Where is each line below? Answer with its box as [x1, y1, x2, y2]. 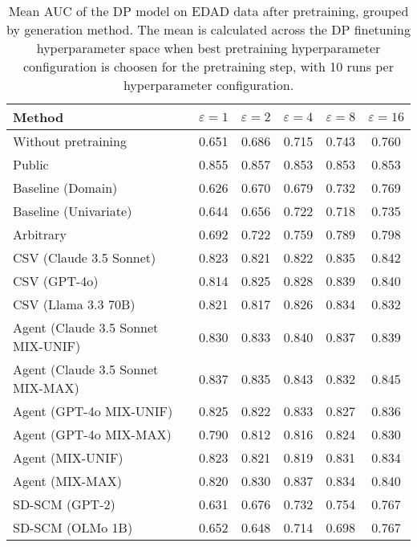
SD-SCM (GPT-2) [13, 495, 115, 513]
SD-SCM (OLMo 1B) [13, 518, 133, 537]
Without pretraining [13, 132, 127, 150]
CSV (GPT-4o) [13, 271, 99, 290]
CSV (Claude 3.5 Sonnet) [13, 248, 156, 267]
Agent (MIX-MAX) [13, 471, 123, 490]
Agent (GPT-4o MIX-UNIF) [13, 402, 173, 420]
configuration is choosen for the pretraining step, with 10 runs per [22, 57, 394, 76]
